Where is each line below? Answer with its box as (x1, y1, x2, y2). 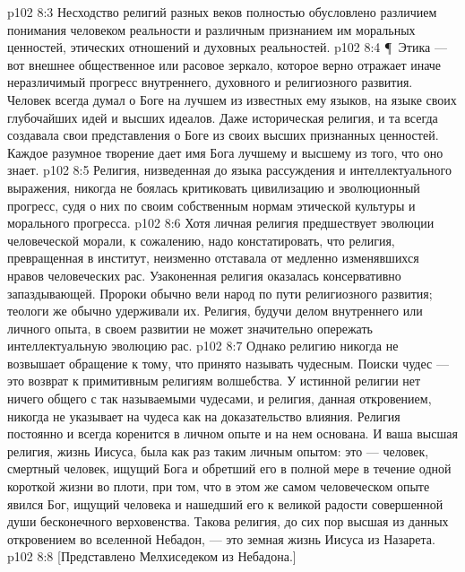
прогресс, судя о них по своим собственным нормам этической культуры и (7, 195, 416, 214)
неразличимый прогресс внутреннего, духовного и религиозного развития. (7, 73, 413, 91)
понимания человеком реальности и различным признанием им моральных (7, 20, 416, 39)
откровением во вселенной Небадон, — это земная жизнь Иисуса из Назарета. (7, 529, 435, 548)
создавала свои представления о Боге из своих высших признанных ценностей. (7, 126, 439, 144)
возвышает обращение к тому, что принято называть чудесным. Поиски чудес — (7, 353, 449, 372)
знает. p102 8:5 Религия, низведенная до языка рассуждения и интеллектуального (7, 160, 452, 179)
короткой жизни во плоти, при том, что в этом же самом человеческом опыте (7, 477, 430, 496)
